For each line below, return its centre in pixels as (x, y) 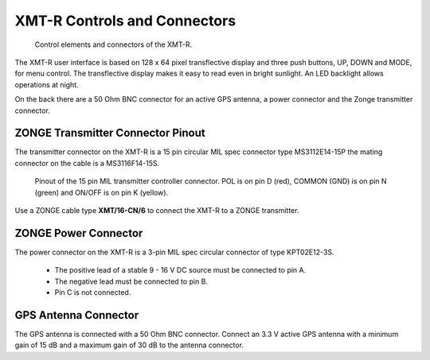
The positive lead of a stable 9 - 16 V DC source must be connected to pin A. (180, 270)
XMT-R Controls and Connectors (125, 21)
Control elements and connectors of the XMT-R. (113, 45)
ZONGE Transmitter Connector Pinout (110, 133)
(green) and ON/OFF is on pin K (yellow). (102, 192)
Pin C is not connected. (93, 292)
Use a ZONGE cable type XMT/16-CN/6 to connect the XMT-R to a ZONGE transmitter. (157, 210)
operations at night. (47, 84)
